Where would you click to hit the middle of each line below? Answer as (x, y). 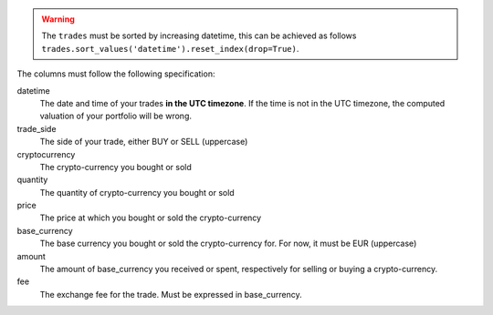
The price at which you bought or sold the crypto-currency (151, 218)
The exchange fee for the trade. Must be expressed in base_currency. (171, 294)
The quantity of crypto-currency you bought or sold (137, 192)
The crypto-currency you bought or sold (115, 167)
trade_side (37, 128)
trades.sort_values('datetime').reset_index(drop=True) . (170, 48)
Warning (58, 19)
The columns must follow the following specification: (116, 74)
